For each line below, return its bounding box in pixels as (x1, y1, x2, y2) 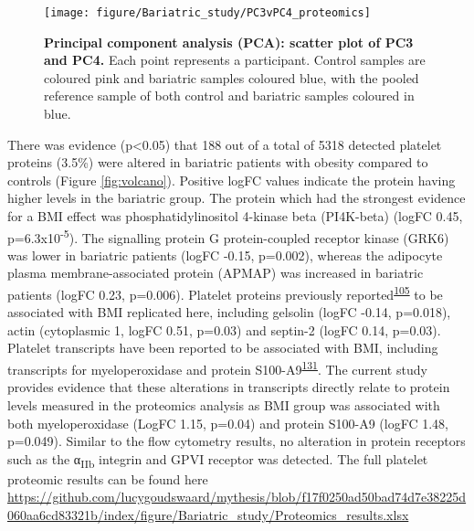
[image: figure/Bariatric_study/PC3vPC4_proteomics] (44, 6, 371, 19)
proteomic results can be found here (7, 469, 208, 488)
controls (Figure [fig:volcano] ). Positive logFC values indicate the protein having (7, 170, 456, 189)
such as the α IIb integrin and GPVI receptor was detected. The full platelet (7, 449, 428, 471)
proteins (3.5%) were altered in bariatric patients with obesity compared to (7, 153, 428, 172)
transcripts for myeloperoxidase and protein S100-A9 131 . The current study (7, 357, 427, 378)
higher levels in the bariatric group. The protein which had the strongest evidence (7, 188, 466, 207)
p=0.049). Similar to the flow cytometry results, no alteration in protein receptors (7, 431, 466, 451)
